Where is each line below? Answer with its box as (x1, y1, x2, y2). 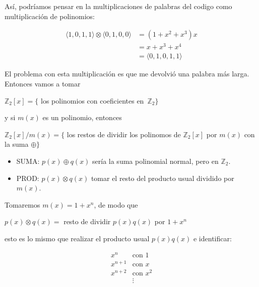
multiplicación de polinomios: (5, 11, 95, 21)
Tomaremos (5, 199, 40, 210)
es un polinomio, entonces (42, 112, 122, 123)
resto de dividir (63, 216, 111, 227)
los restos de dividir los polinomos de (67, 129, 181, 139)
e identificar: (193, 233, 232, 243)
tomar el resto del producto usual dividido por (91, 172, 234, 183)
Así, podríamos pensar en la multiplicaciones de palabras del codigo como (5, 1, 232, 11)
